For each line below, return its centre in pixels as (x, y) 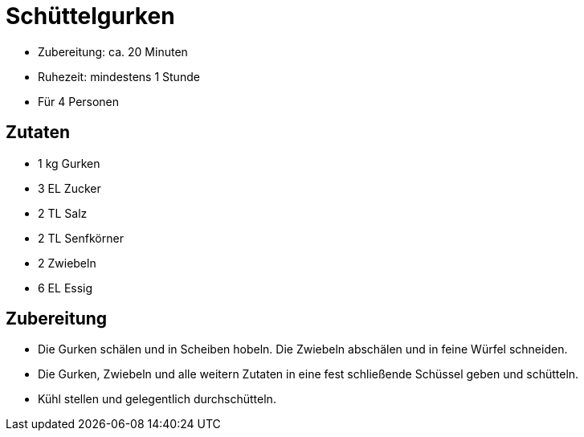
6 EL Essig (65, 288)
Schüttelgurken (90, 16)
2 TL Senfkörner (81, 238)
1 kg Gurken (69, 163)
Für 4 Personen (79, 101)
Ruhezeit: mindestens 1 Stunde (119, 76)
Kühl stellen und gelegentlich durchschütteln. (157, 399)
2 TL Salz (63, 213)
